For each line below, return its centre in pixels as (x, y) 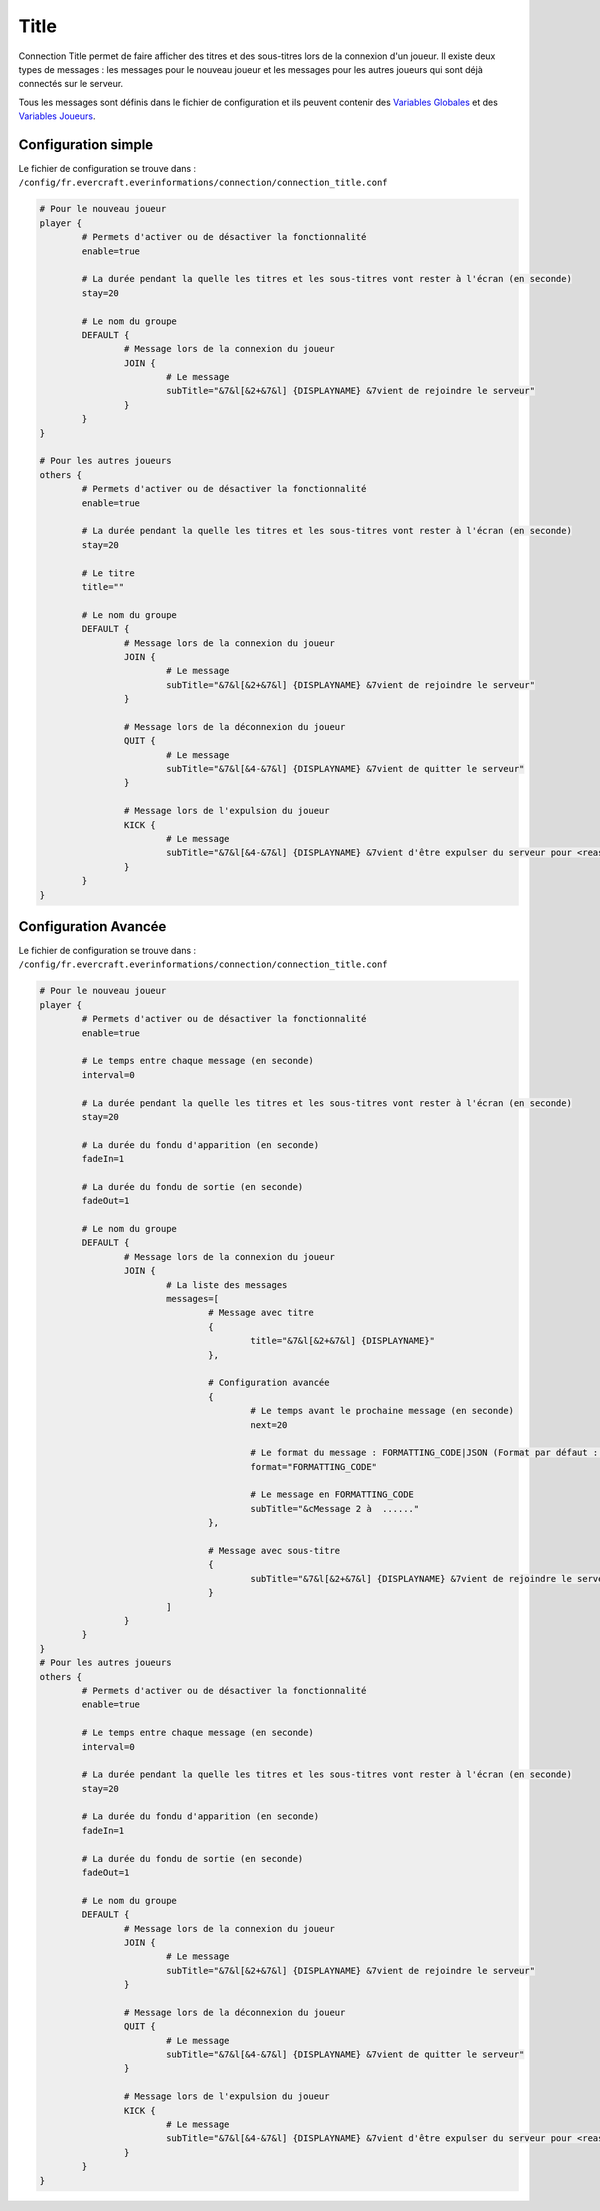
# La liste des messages (226, 1284)
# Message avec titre (261, 1313)
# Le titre (108, 573)
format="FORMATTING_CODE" (314, 1466)
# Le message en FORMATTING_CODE (332, 1494)
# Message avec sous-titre (274, 1551)
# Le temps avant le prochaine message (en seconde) (382, 1411)
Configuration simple (86, 144)
